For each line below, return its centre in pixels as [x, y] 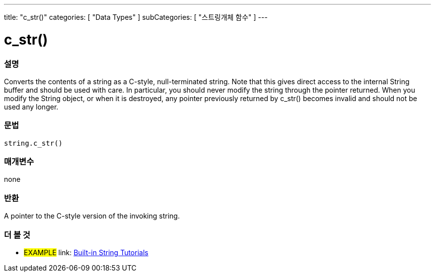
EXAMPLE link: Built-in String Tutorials [86, 252]
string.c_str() [34, 143]
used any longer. [31, 107]
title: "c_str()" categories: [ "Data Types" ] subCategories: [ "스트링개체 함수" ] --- [136, 17]
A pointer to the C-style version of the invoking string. [92, 216]
